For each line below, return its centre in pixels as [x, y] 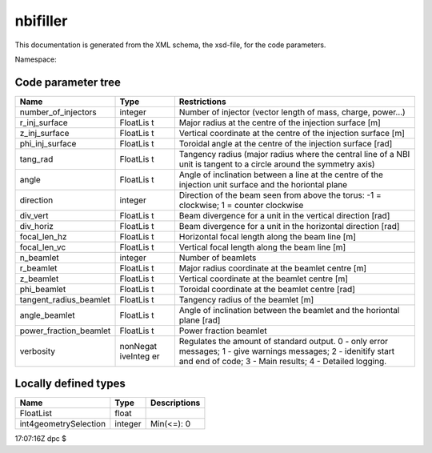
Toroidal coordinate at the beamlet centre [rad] [267, 289]
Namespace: [36, 59]
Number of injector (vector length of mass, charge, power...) [292, 112]
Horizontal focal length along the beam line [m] [267, 236]
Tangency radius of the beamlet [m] [246, 299]
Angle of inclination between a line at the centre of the [281, 174]
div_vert [34, 215]
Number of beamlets [218, 258]
